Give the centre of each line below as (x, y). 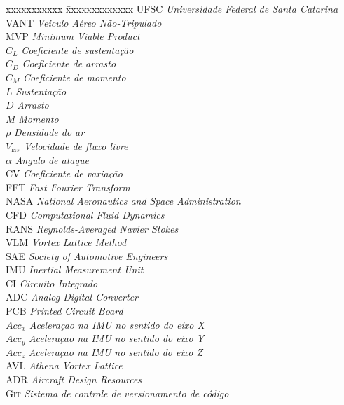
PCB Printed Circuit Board (64, 311)
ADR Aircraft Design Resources (74, 379)
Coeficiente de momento (74, 77)
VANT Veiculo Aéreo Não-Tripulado (84, 22)
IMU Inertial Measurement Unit (75, 269)
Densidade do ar (49, 132)
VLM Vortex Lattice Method (66, 242)
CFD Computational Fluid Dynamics (85, 214)
